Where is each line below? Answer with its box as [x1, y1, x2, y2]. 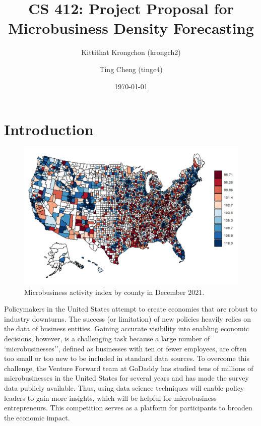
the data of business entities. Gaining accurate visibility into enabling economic [4, 323, 249, 334]
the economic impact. [4, 412, 70, 422]
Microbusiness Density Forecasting [8, 18, 254, 38]
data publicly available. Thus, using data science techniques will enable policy [4, 382, 244, 393]
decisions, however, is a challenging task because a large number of [4, 333, 210, 343]
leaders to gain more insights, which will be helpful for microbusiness [4, 392, 217, 403]
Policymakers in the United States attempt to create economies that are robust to [4, 303, 257, 314]
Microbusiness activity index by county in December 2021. [24, 286, 205, 297]
